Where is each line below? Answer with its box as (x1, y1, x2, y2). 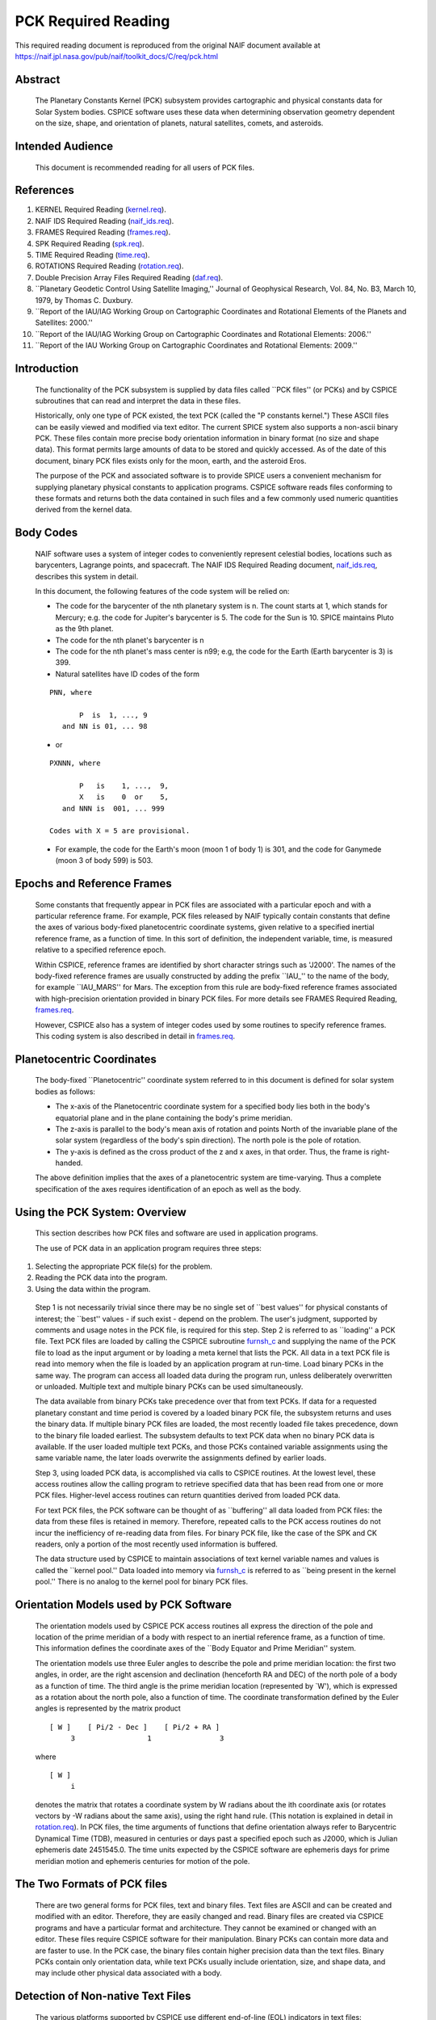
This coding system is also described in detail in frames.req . (35, 1031, 236, 1041)
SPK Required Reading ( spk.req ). (35, 238, 145, 248)
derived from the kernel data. (35, 505, 132, 515)
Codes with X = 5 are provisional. (49, 827, 191, 835)
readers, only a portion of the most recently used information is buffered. (35, 1539, 279, 1549)
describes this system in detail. (35, 571, 139, 581)
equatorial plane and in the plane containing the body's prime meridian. (55, 1113, 293, 1122)
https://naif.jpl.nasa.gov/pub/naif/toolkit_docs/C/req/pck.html (15, 51, 218, 61)
